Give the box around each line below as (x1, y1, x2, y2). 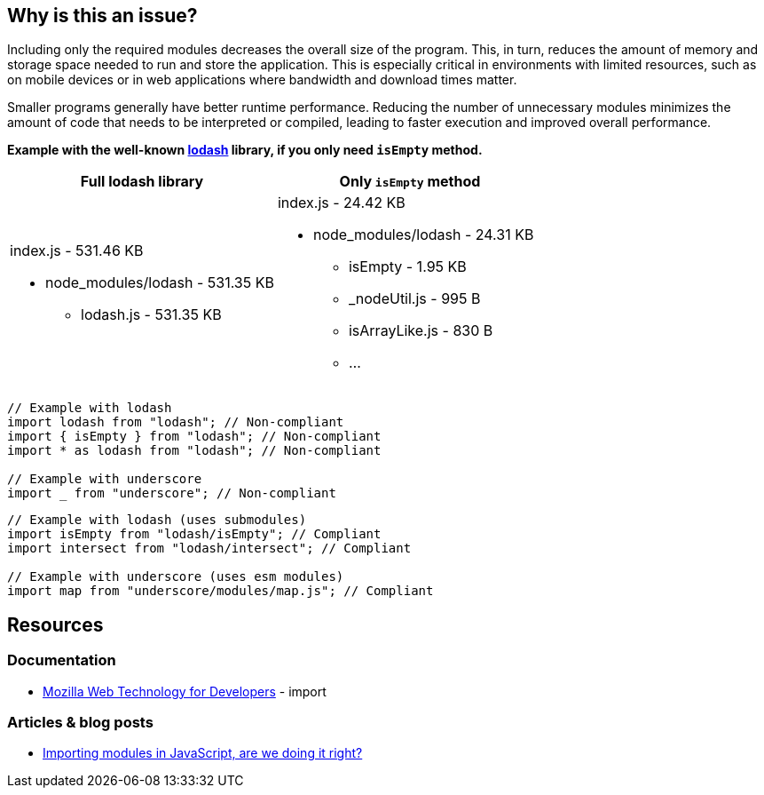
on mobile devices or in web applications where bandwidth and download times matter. (7, 72, 517, 88)
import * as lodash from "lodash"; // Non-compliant (7, 443, 382, 458)
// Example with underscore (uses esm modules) (7, 569, 344, 584)
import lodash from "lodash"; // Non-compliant (7, 415, 344, 430)
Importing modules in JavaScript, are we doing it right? (43, 745, 363, 761)
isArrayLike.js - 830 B (348, 322, 493, 340)
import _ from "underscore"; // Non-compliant (7, 486, 336, 501)
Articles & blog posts (7, 713, 154, 732)
